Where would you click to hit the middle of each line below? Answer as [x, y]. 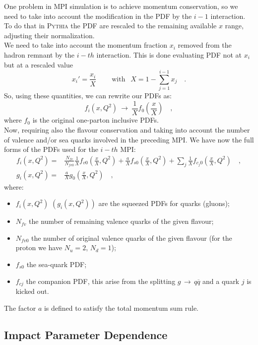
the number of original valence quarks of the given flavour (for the [131, 238]
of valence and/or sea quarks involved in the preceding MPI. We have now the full [129, 139]
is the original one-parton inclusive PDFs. [96, 120]
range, [234, 26]
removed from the [205, 45]
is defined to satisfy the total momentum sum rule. [121, 308]
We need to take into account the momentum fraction [86, 45]
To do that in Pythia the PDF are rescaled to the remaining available [110, 26]
